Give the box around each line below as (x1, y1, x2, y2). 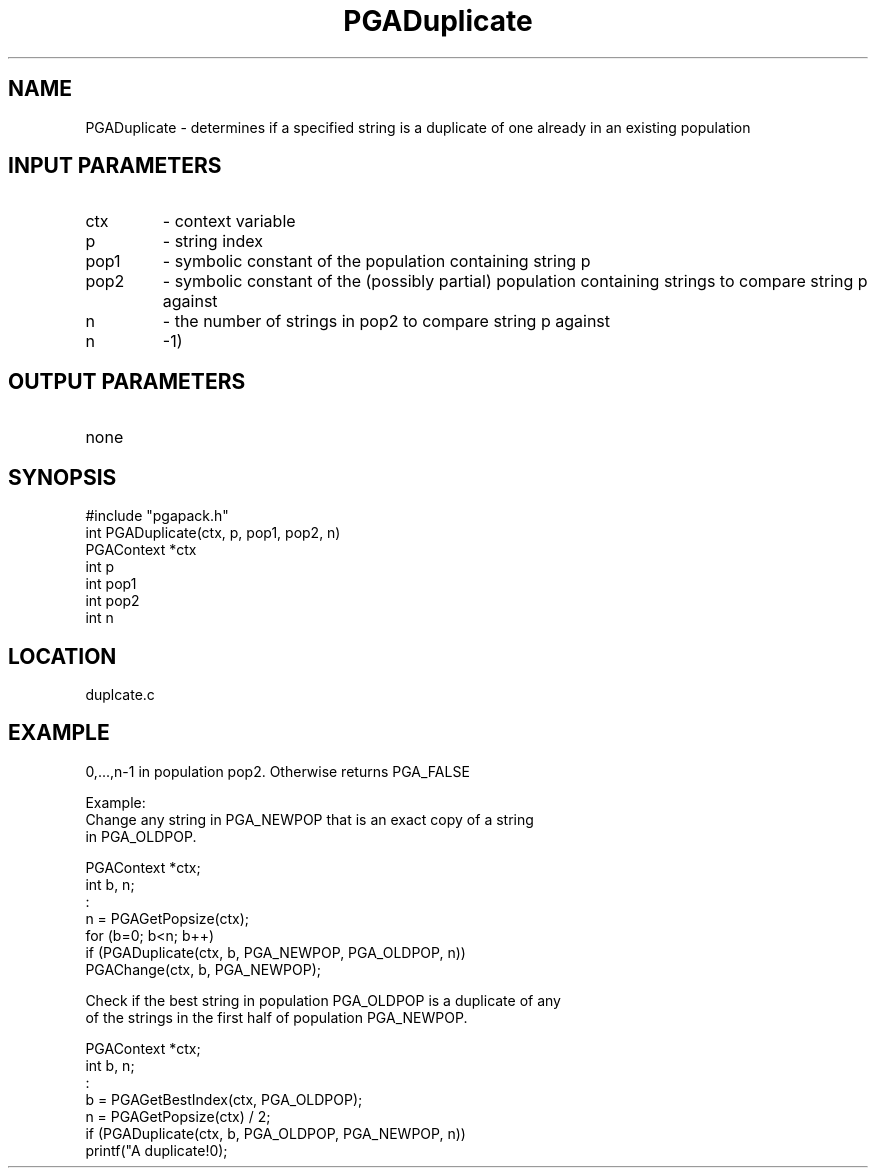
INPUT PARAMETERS (8, 153, 222, 179)
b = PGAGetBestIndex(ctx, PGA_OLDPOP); (85, 1090, 363, 1108)
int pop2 (85, 592, 140, 610)
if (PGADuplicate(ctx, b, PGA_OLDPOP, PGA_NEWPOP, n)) (85, 1124, 466, 1142)
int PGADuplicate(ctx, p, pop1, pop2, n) (85, 524, 341, 542)
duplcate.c (85, 685, 155, 703)
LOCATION (8, 643, 117, 669)
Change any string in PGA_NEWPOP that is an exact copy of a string (85, 810, 534, 828)
